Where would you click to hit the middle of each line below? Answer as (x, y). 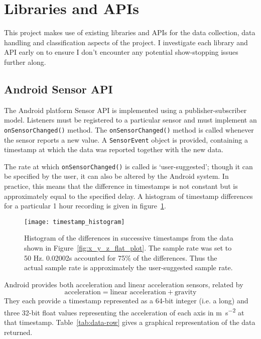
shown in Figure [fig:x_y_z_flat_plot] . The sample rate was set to (128, 248)
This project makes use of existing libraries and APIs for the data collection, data (130, 32)
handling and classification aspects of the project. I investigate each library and (126, 42)
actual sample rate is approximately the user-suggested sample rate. (128, 267)
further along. (25, 62)
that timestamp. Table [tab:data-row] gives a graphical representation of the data (130, 322)
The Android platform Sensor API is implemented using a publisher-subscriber (125, 110)
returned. (18, 332)
